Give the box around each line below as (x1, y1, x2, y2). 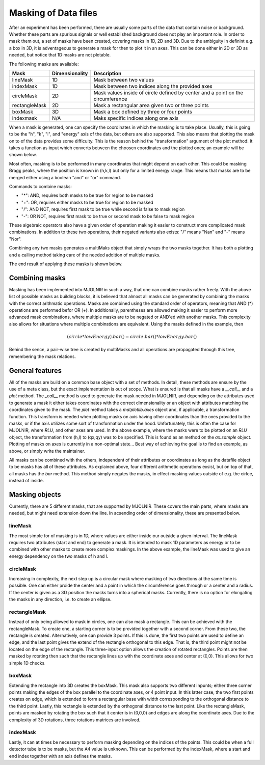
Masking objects (9, 490, 61, 498)
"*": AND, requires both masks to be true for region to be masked (21, 192, 153, 198)
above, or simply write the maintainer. (9, 448, 85, 454)
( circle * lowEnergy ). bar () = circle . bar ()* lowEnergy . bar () (67, 334, 197, 339)
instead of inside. (9, 478, 44, 484)
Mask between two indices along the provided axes (93, 82, 213, 89)
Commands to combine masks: (9, 184, 72, 190)
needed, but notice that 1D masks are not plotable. (9, 52, 111, 58)
